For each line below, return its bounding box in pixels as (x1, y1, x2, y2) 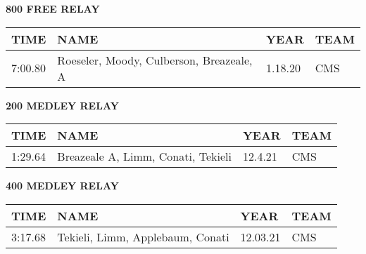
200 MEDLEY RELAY (6, 98, 119, 112)
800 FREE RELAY (6, 1, 100, 15)
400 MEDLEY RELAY (6, 178, 119, 193)
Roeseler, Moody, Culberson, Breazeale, (57, 51, 253, 68)
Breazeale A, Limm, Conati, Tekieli (57, 148, 232, 165)
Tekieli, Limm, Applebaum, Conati (57, 228, 229, 245)
